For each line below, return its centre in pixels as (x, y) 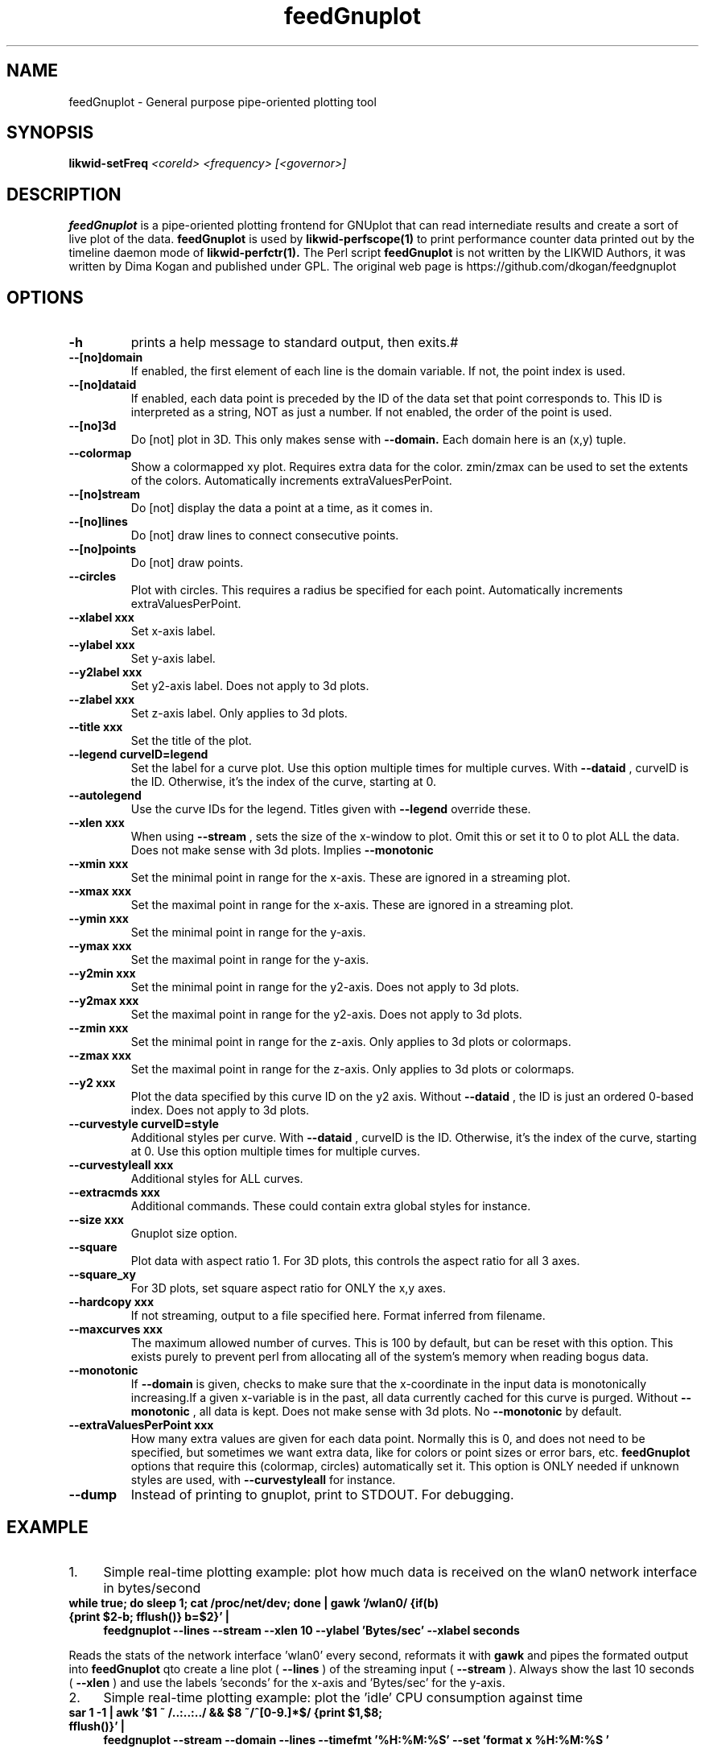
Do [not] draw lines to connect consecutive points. (265, 535)
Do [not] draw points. (187, 563)
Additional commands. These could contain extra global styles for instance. (331, 1206)
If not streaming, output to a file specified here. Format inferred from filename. (338, 1316)
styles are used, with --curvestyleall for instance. (263, 1480)
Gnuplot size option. (184, 1234)
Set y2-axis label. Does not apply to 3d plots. (250, 686)
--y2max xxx (104, 1001)
